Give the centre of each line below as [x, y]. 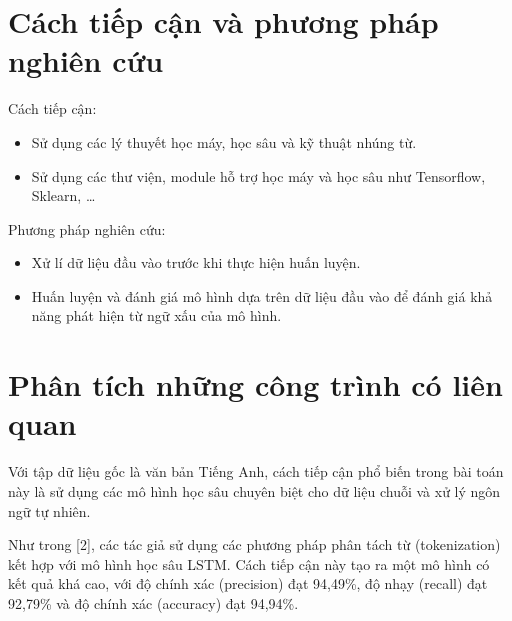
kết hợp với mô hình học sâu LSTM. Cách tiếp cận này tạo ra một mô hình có [249, 563]
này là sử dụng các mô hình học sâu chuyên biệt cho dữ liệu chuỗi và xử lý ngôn [254, 490]
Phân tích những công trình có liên [255, 384]
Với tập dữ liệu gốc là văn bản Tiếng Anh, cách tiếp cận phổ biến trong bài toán [256, 471]
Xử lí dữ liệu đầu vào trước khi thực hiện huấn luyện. [196, 262]
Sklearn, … [63, 195]
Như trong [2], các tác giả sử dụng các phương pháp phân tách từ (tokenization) [254, 544]
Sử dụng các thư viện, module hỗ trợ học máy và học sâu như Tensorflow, [258, 175]
